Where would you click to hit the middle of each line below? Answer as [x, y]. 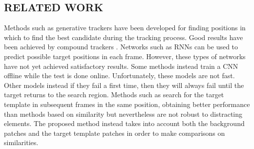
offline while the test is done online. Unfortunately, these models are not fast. [119, 75]
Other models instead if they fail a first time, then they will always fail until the [124, 85]
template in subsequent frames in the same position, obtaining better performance [127, 104]
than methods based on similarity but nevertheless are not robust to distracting [123, 114]
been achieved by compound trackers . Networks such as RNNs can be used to [121, 47]
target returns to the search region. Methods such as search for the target [114, 95]
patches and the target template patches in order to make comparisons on [115, 133]
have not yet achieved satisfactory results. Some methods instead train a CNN [121, 66]
